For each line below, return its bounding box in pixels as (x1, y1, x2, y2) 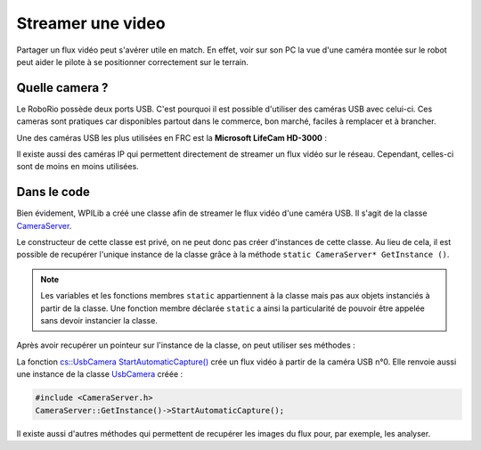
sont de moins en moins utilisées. (16, 161, 140, 172)
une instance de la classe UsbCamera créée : (16, 369, 183, 380)
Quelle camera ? (16, 80, 109, 95)
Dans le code (16, 184, 91, 200)
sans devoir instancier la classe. (40, 315, 158, 326)
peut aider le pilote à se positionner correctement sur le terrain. (16, 56, 249, 67)
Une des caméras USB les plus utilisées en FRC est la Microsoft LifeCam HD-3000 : (16, 132, 328, 143)
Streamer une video (16, 13, 166, 33)
